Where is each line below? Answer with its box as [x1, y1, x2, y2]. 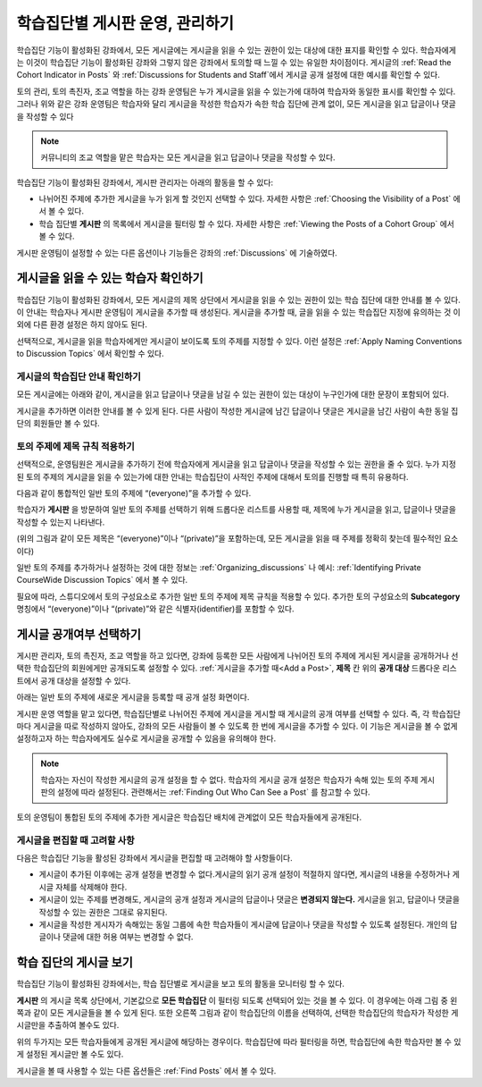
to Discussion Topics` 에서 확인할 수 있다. [16, 349, 164, 359]
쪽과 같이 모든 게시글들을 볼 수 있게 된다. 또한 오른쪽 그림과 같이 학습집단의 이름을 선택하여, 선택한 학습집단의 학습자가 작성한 [16, 1007, 450, 1018]
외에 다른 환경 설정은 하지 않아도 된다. [16, 319, 147, 330]
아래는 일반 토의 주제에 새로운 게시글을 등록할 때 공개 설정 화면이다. [16, 692, 250, 703]
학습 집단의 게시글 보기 [16, 955, 134, 970]
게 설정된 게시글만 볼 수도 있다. [16, 1049, 124, 1059]
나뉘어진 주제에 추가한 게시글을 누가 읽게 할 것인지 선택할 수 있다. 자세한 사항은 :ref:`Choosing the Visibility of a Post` [38, 193, 452, 205]
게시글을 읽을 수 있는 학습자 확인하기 [16, 271, 204, 286]
